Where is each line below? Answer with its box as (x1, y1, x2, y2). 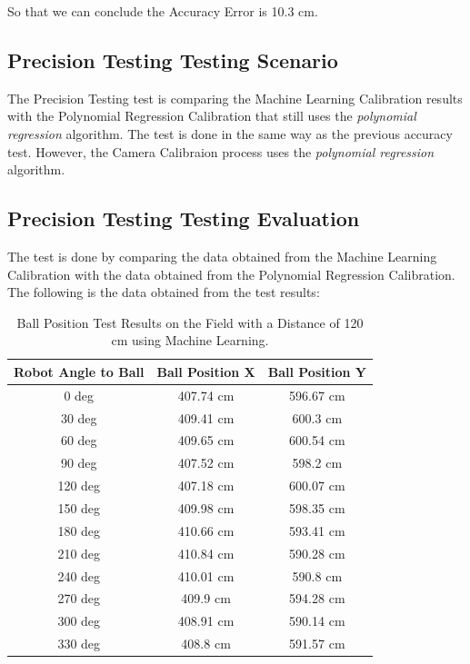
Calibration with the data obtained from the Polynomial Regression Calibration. (7, 264, 455, 283)
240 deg (57, 566, 101, 585)
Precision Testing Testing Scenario (7, 45, 338, 74)
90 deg (60, 453, 97, 472)
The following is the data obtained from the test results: (7, 282, 320, 302)
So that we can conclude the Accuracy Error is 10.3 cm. (7, 2, 318, 20)
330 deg (57, 634, 101, 653)
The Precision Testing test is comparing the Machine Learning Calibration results (7, 88, 463, 107)
